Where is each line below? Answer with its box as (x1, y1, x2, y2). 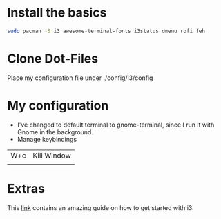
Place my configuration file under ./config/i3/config (7, 74, 153, 82)
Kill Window (32, 150, 71, 160)
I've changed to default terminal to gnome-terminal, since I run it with (17, 121, 215, 129)
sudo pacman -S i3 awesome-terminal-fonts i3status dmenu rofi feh (7, 28, 206, 34)
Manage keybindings (17, 135, 77, 143)
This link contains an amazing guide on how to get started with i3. (7, 203, 195, 211)
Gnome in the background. (17, 127, 93, 136)
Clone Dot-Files (7, 51, 99, 66)
